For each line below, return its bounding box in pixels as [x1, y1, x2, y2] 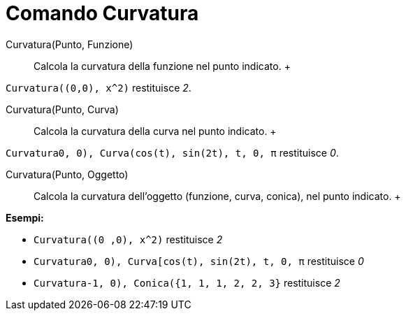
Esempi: [6, 211, 44, 224]
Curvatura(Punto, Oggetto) [6, 168, 129, 180]
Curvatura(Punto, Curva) [6, 103, 119, 115]
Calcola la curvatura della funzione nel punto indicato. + [34, 59, 291, 72]
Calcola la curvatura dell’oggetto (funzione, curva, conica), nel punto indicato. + [34, 189, 401, 202]
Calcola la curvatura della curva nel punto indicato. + [34, 124, 277, 137]
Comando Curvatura [6, 1, 199, 25]
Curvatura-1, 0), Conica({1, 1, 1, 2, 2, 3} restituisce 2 [34, 276, 340, 289]
